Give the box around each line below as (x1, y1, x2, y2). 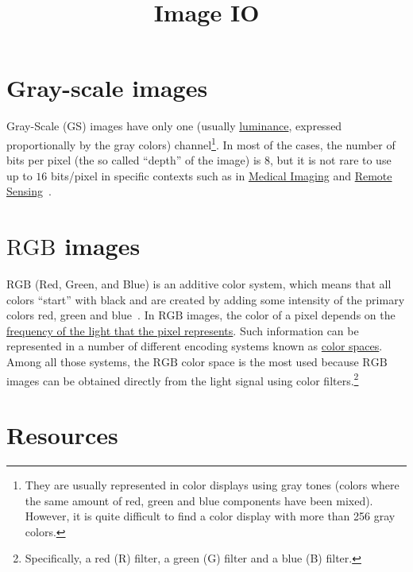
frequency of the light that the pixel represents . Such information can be (6, 322, 359, 338)
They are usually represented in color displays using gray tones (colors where (25, 477, 399, 493)
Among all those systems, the (6, 354, 149, 370)
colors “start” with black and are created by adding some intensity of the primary (6, 291, 405, 307)
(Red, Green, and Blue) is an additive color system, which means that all (34, 276, 392, 292)
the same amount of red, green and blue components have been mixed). (25, 492, 373, 508)
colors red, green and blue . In (6, 307, 155, 323)
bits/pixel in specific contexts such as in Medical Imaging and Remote (51, 167, 392, 184)
